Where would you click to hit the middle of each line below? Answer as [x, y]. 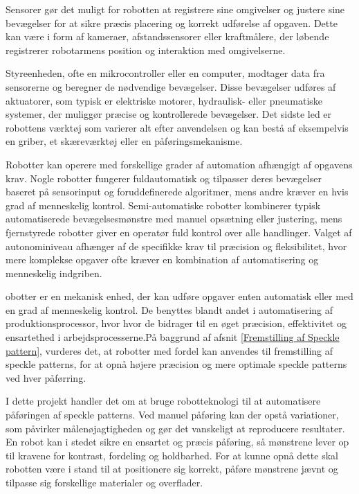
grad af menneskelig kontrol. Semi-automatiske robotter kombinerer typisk [163, 205]
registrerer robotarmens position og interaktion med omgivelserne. [146, 50]
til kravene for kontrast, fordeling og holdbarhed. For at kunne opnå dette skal [172, 455]
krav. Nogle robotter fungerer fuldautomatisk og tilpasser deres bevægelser [164, 178]
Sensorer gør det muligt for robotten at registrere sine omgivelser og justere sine [175, 9]
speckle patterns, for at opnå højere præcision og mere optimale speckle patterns [176, 364]
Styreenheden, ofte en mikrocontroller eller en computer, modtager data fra [165, 73]
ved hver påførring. [46, 377]
